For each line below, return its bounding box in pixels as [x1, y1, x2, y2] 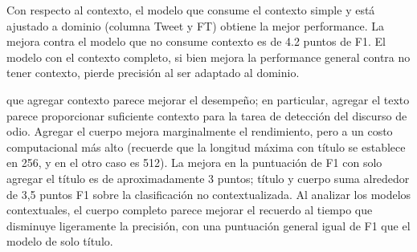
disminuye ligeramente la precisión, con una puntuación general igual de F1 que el [6, 217, 411, 234]
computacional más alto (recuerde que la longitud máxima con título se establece [6, 138, 406, 155]
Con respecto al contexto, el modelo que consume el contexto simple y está [6, 2, 375, 18]
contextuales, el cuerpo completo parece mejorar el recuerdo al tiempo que [6, 201, 373, 218]
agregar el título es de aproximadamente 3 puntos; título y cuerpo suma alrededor [6, 169, 410, 186]
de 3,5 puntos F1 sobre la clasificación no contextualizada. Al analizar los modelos [6, 185, 411, 202]
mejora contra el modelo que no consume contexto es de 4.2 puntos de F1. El [6, 33, 386, 50]
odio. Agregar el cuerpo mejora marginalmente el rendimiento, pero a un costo [6, 123, 393, 140]
